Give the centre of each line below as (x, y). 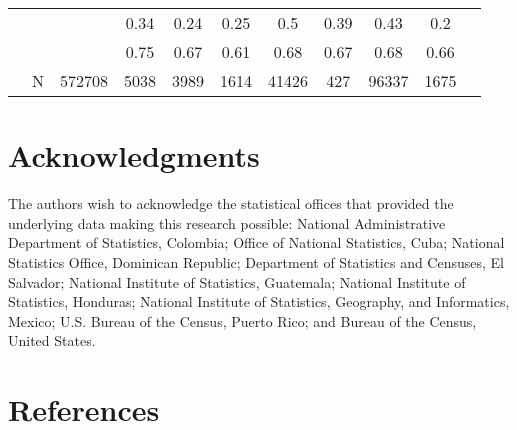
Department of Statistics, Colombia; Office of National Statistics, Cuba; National (256, 242)
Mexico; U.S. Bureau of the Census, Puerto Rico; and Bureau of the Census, (242, 320)
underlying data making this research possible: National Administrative (227, 222)
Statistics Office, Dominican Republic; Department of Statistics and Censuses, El (256, 261)
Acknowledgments (134, 155)
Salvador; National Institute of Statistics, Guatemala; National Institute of (237, 281)
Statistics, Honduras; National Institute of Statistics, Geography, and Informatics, (259, 301)
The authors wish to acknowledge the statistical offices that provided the (231, 203)
